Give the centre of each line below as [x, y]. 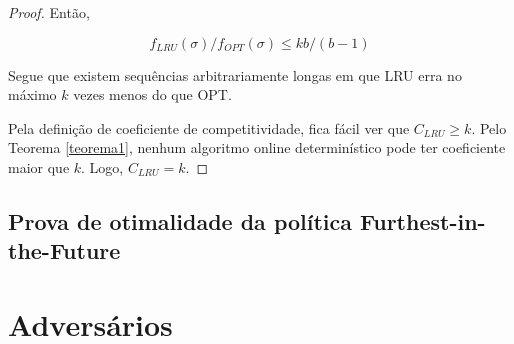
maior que [39, 166]
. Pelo [489, 127]
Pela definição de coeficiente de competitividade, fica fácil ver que [209, 127]
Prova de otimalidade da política [180, 220]
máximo [32, 94]
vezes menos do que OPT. [152, 94]
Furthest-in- [423, 220]
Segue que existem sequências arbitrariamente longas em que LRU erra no [235, 74]
